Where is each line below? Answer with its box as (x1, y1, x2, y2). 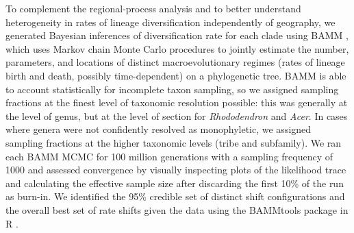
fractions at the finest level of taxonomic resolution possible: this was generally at (5, 95, 348, 110)
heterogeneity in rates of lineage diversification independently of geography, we (5, 14, 336, 29)
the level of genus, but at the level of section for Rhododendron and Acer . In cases (5, 108, 348, 123)
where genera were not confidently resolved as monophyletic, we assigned (5, 122, 312, 136)
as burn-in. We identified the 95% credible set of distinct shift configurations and (5, 189, 345, 204)
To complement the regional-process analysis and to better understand (5, 1, 301, 15)
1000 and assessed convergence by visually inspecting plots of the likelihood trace (5, 162, 346, 177)
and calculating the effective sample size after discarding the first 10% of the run (5, 175, 344, 190)
